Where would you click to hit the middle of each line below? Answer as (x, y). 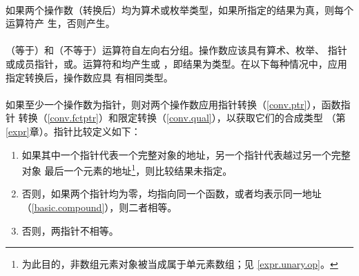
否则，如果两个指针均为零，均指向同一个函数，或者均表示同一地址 (172, 194)
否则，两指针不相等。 (70, 230)
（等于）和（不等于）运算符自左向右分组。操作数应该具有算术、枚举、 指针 (176, 50)
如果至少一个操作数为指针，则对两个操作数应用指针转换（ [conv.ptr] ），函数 (173, 104)
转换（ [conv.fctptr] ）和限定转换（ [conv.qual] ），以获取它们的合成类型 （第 (182, 118)
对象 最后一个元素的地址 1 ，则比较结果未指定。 (127, 169)
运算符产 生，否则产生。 (60, 23)
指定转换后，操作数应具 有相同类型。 (89, 77)
